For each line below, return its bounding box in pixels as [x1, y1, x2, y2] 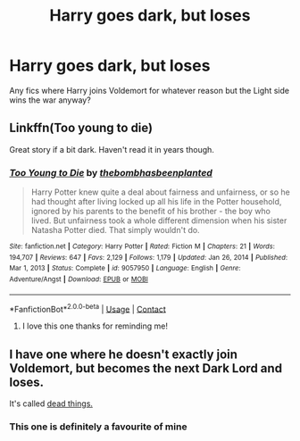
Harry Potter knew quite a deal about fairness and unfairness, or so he [30, 187, 290, 197]
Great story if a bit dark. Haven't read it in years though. [9, 144, 214, 154]
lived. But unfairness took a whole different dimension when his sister [30, 215, 287, 226]
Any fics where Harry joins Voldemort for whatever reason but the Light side [9, 85, 290, 96]
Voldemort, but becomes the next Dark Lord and [9, 361, 283, 376]
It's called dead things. [9, 398, 94, 409]
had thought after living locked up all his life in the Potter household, [30, 196, 282, 207]
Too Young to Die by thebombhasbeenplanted [9, 166, 212, 179]
